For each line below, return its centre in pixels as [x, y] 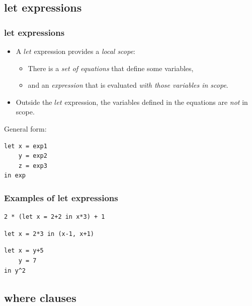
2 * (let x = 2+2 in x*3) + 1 [55, 217]
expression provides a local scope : [85, 51]
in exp [15, 176]
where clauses [40, 297]
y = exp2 [33, 156]
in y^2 [15, 270]
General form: [25, 128]
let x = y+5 [24, 251]
